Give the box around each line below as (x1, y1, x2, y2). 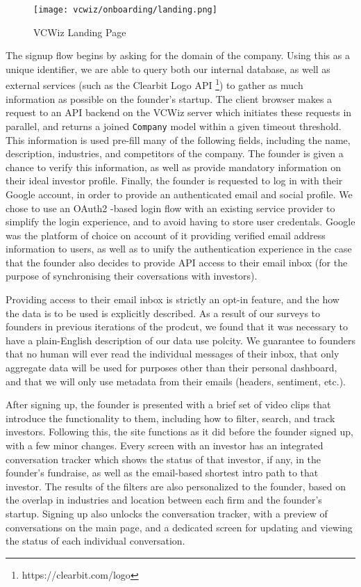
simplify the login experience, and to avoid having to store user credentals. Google (6, 214, 355, 229)
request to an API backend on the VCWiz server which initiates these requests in (6, 105, 352, 120)
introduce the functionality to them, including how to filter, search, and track (6, 410, 335, 425)
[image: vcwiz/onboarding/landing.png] (33, 5, 217, 15)
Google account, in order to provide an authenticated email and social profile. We (6, 186, 353, 201)
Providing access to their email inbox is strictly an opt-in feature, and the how (6, 292, 339, 307)
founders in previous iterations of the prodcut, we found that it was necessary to (6, 319, 349, 334)
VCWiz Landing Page (33, 24, 126, 39)
